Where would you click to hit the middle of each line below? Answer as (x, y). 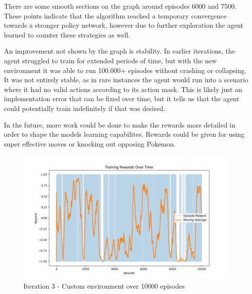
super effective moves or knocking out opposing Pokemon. (90, 143)
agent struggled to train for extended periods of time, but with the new (110, 60)
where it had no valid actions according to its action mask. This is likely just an (123, 89)
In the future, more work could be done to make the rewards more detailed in (120, 124)
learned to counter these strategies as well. (67, 34)
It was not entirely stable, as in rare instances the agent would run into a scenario (126, 80)
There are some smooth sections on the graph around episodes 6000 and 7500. (120, 6)
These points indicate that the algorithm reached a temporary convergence (115, 15)
